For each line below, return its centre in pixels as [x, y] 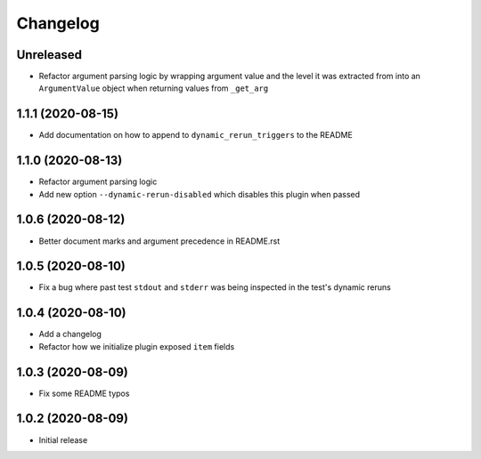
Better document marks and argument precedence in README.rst [159, 241]
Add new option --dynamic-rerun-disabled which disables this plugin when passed [200, 194]
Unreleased [49, 55]
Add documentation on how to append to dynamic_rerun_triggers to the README [196, 135]
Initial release [63, 439]
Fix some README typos [84, 393]
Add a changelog [70, 334]
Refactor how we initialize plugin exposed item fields [137, 346]
